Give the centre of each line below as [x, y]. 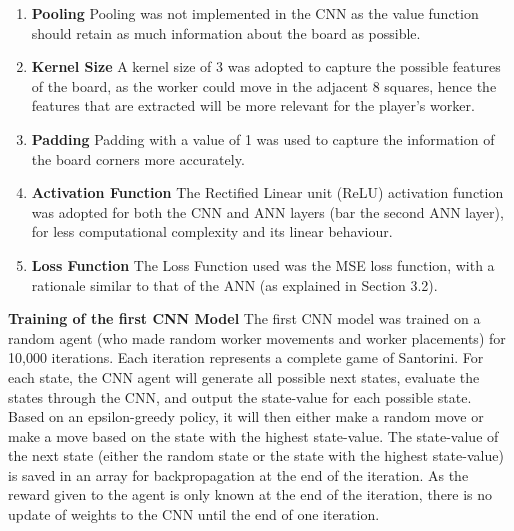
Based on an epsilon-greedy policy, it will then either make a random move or [246, 416]
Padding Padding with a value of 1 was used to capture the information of [263, 138]
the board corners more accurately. [138, 158]
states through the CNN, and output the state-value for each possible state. [240, 396]
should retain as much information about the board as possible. [226, 32]
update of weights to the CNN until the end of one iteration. [194, 514]
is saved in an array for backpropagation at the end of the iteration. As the [238, 474]
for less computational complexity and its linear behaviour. [212, 231]
